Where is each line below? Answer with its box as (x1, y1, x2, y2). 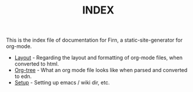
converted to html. (14, 60, 59, 67)
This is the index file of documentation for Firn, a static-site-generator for (6, 36, 183, 44)
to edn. (14, 73, 32, 80)
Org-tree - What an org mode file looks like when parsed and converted (14, 67, 188, 74)
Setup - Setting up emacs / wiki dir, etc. (14, 79, 110, 86)
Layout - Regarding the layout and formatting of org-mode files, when (14, 54, 183, 62)
